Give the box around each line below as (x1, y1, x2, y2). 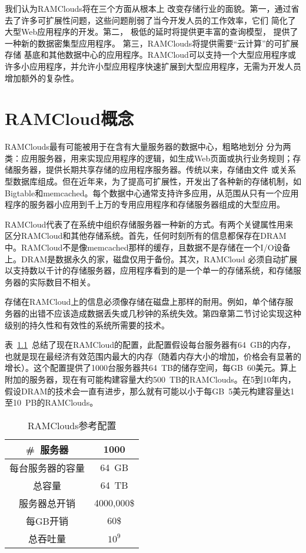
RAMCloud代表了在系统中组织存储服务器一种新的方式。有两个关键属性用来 (5, 218, 294, 230)
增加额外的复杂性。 (5, 71, 79, 84)
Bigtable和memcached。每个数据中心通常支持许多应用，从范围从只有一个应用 (5, 186, 299, 199)
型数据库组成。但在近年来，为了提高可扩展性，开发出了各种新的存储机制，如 (5, 175, 301, 187)
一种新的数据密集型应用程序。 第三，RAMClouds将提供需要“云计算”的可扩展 (5, 37, 299, 49)
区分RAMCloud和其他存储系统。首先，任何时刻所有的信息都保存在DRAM (5, 229, 287, 242)
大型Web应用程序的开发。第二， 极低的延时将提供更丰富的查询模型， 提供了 (5, 25, 298, 38)
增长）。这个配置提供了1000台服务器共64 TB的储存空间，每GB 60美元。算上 (5, 361, 297, 374)
